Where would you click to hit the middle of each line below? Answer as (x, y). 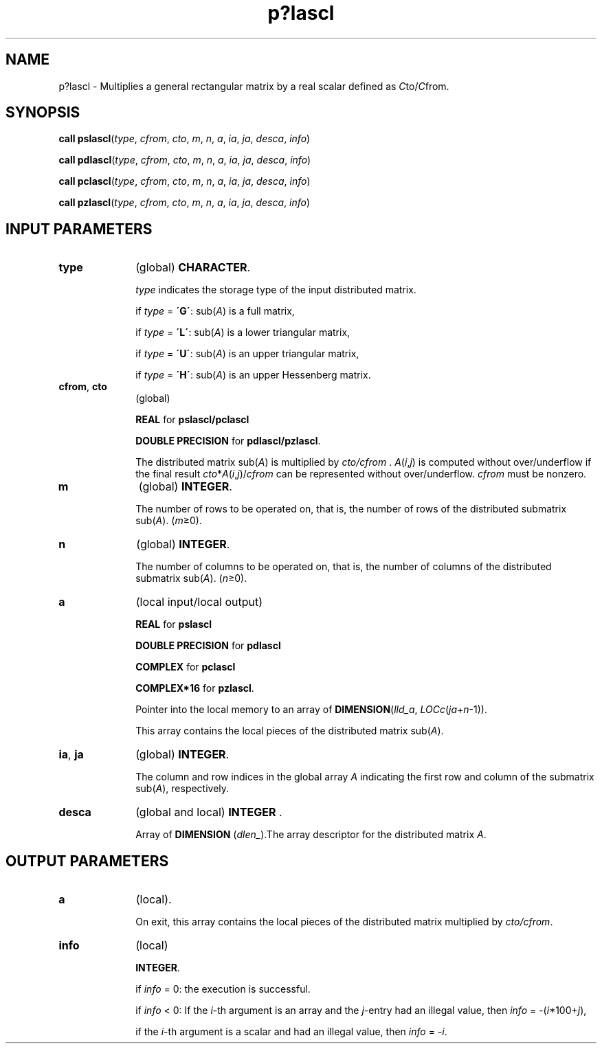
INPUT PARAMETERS (79, 229)
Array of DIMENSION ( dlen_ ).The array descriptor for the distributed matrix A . (311, 835)
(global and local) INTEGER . (209, 812)
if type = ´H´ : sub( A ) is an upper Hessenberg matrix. (253, 375)
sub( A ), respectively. (182, 789)
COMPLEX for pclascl (186, 667)
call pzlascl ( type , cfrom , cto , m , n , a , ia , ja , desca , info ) (185, 203)
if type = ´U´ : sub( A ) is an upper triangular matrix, (247, 354)
